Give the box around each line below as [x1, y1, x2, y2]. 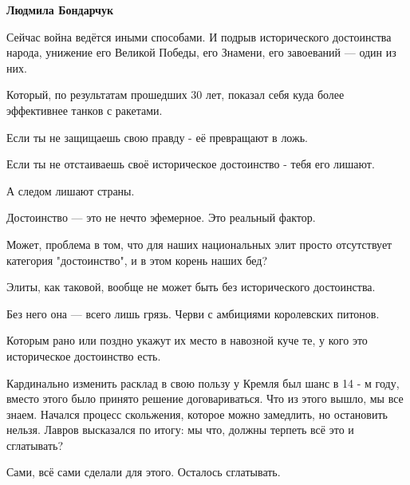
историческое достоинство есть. [6, 347, 161, 364]
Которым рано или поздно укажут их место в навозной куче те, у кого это [6, 332, 368, 349]
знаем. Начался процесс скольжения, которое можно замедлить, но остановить [6, 405, 388, 422]
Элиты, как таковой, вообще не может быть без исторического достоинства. [6, 278, 376, 295]
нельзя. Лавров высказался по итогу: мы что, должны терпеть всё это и [6, 421, 354, 438]
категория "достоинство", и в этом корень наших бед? [6, 251, 268, 268]
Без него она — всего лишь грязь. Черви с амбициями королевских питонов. [6, 305, 380, 321]
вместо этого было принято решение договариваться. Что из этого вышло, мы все [6, 390, 404, 407]
